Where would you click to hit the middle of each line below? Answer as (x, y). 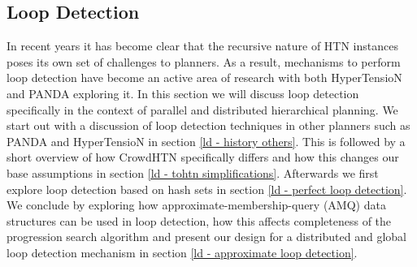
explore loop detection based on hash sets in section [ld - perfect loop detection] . (207, 189)
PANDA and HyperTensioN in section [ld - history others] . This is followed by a (206, 141)
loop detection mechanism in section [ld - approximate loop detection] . (182, 252)
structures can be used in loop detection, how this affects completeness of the (199, 220)
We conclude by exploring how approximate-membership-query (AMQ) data (196, 205)
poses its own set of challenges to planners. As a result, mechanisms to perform (204, 61)
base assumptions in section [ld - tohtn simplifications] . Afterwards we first (193, 172)
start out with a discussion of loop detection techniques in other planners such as (208, 125)
